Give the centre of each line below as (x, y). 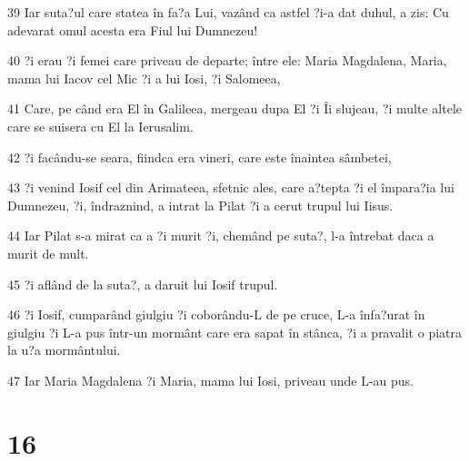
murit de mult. (48, 253)
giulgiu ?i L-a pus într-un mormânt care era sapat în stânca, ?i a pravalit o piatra (234, 332)
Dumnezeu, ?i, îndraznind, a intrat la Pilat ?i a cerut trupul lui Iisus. (200, 205)
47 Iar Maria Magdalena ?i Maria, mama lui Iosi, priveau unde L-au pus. (210, 380)
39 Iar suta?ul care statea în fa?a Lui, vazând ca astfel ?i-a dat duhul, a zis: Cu (228, 12)
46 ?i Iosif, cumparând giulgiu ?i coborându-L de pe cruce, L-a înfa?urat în (216, 314)
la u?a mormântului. (64, 350)
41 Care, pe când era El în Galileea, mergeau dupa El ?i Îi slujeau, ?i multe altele (234, 108)
